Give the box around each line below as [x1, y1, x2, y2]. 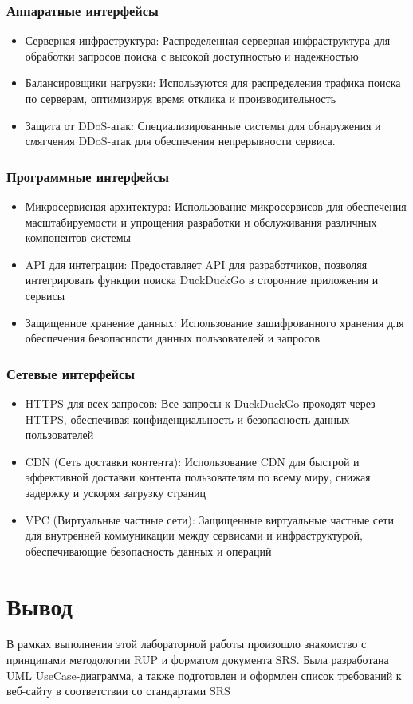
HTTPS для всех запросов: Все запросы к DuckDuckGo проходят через [25, 394, 376, 411]
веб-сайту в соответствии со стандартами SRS [6, 682, 230, 699]
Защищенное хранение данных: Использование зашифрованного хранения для [25, 314, 404, 330]
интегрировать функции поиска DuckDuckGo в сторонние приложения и [25, 271, 379, 288]
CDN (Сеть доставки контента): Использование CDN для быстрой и [25, 453, 360, 469]
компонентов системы [25, 229, 131, 246]
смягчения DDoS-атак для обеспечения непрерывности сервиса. [25, 132, 336, 149]
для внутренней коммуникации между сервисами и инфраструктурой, [25, 527, 363, 544]
